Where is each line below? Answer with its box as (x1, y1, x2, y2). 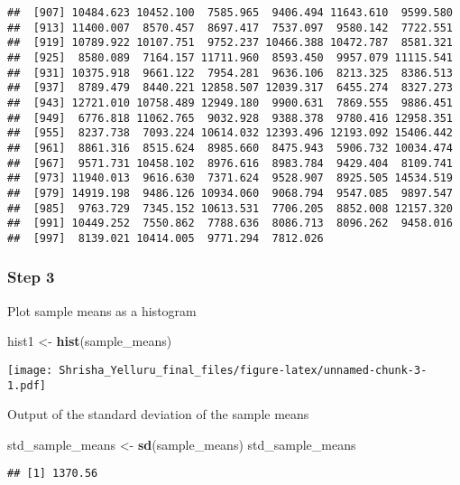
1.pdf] (7, 378, 46, 392)
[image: (7, 363, 53, 377)
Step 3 (7, 266, 55, 288)
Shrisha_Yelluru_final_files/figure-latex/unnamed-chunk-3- (59, 363, 428, 377)
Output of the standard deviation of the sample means (7, 405, 309, 424)
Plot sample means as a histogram (7, 301, 197, 320)
